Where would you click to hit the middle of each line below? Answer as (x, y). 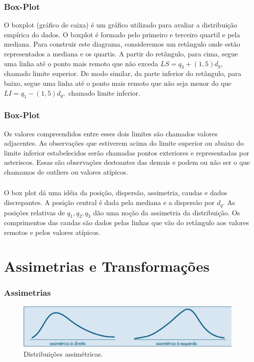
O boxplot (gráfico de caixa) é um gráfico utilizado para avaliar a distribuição (121, 25)
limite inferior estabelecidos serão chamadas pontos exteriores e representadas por (127, 152)
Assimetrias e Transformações (107, 266)
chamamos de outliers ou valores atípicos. (66, 171)
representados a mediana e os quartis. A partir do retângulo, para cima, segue (121, 53)
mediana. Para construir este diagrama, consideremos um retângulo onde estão (122, 44)
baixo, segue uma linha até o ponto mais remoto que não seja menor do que (118, 83)
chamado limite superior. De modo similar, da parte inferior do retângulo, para (123, 73)
